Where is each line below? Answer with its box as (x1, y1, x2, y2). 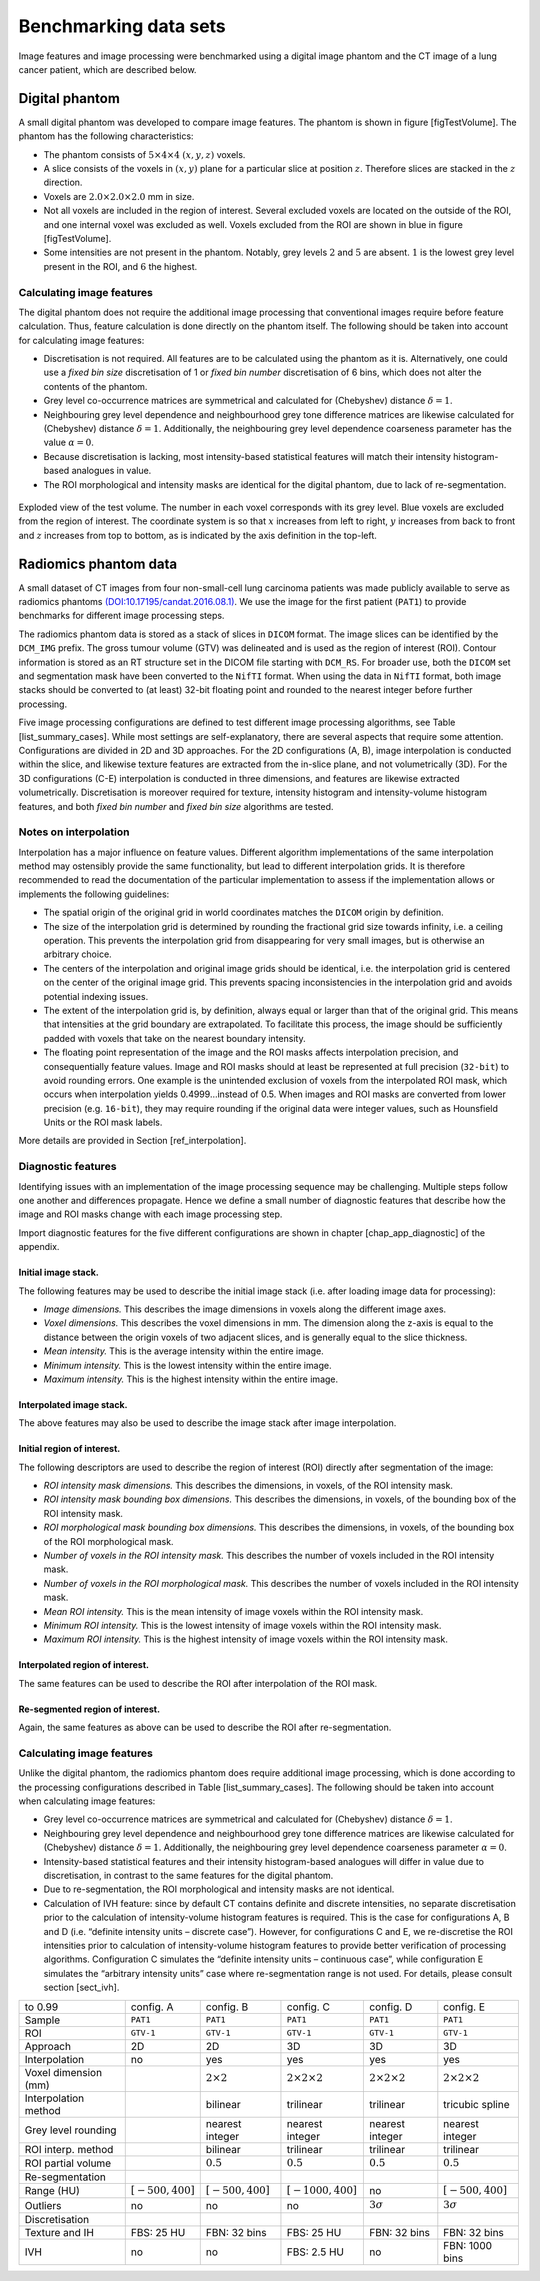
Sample (24, 2013, 60, 2027)
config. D (369, 2000, 413, 2014)
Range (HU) (24, 2184, 80, 2198)
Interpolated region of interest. (18, 1659, 150, 1671)
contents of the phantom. (43, 380, 148, 392)
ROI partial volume (24, 2156, 112, 2170)
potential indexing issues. (43, 990, 149, 1002)
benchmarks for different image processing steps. (18, 610, 225, 622)
